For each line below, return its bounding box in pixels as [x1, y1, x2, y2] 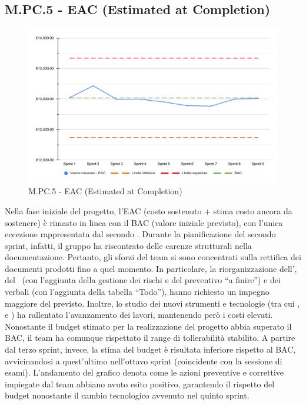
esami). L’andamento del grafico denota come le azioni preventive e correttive [5, 366, 284, 379]
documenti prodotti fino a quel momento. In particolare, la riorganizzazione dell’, [5, 262, 297, 274]
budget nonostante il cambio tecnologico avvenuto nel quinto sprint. [5, 389, 250, 401]
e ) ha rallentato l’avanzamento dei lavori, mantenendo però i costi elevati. [5, 308, 273, 321]
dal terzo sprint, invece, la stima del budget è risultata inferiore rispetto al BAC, [5, 343, 296, 356]
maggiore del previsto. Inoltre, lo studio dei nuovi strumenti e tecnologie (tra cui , [5, 297, 300, 309]
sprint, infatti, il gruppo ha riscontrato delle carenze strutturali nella [5, 239, 252, 251]
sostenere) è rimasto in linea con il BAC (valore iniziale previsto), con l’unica [5, 216, 283, 228]
